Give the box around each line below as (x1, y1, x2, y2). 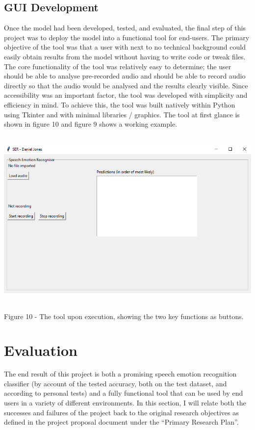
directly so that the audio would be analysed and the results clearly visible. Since (4, 80, 248, 90)
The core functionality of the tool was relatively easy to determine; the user (4, 61, 231, 71)
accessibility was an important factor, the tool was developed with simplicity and (4, 90, 248, 100)
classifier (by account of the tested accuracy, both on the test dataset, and (4, 378, 227, 388)
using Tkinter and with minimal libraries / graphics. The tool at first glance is (4, 109, 240, 119)
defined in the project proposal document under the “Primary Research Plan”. (4, 417, 239, 427)
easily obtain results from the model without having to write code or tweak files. (4, 51, 246, 61)
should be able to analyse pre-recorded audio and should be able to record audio (4, 71, 246, 81)
